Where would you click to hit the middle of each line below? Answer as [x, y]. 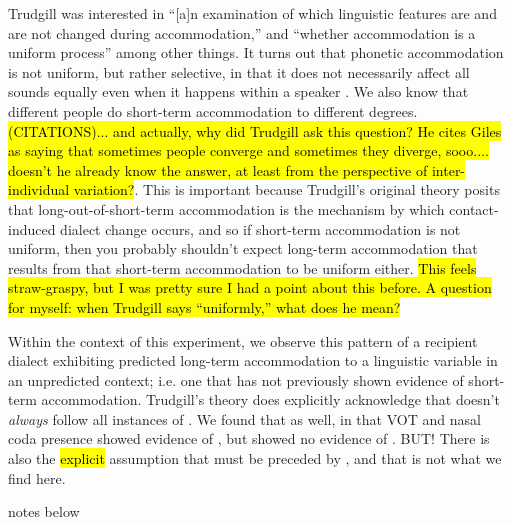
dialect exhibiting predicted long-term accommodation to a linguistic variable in [253, 360]
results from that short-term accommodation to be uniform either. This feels [242, 267]
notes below [44, 511]
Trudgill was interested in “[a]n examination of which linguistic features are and [252, 13]
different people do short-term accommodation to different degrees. [213, 110]
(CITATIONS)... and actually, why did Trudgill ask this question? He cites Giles [255, 130]
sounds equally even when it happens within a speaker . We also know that [238, 91]
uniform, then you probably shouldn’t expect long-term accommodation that [243, 248]
